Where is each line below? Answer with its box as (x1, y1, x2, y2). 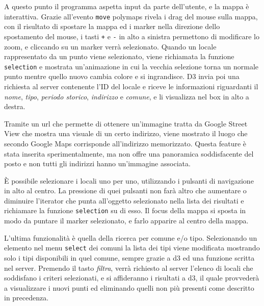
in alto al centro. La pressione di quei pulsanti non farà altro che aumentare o (4, 185, 247, 196)
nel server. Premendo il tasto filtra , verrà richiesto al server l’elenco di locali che (4, 262, 253, 273)
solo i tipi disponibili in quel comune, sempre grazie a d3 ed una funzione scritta (4, 252, 255, 263)
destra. (4, 101, 25, 112)
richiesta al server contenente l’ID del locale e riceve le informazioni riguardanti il (4, 81, 258, 91)
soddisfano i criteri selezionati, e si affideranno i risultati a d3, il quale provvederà (4, 272, 259, 283)
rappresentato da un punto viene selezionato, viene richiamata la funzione (4, 51, 234, 62)
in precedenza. (4, 292, 49, 303)
